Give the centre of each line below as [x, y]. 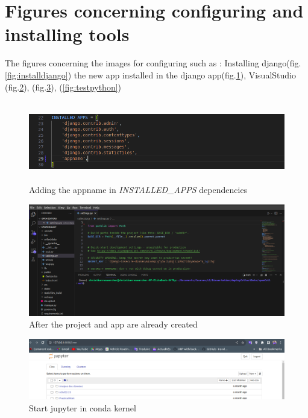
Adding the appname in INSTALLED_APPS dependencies [138, 189]
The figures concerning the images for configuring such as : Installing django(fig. [153, 63]
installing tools [67, 34]
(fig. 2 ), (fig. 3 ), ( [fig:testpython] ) [63, 87]
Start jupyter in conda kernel [83, 408]
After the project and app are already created [113, 324]
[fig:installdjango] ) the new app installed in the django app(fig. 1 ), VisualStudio [150, 74]
